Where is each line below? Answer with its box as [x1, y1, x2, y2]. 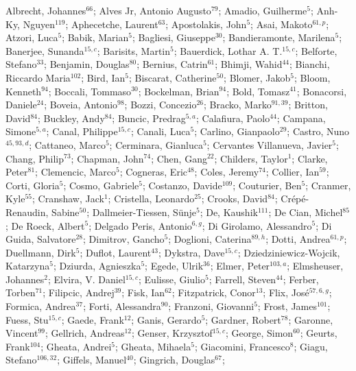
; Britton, [288, 97, 328, 112]
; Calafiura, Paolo [196, 110, 270, 125]
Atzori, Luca [5, 30, 58, 45]
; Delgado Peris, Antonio [88, 218, 192, 232]
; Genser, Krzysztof [131, 326, 213, 340]
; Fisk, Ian [121, 285, 165, 300]
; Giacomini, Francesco [194, 339, 290, 353]
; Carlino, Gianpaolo [194, 124, 280, 139]
